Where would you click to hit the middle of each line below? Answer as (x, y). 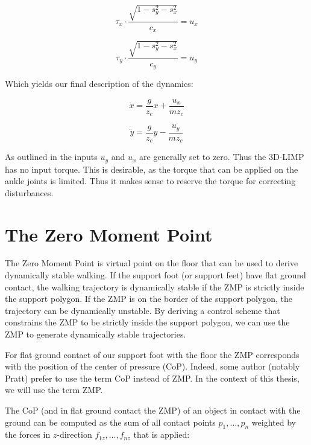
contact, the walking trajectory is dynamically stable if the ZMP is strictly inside (155, 287)
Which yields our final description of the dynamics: (99, 84)
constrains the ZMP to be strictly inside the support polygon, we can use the (147, 322)
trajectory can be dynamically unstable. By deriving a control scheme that (143, 310)
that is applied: (162, 434)
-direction (74, 434)
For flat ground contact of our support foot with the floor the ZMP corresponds (152, 354)
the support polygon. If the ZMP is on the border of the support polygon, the (149, 299)
